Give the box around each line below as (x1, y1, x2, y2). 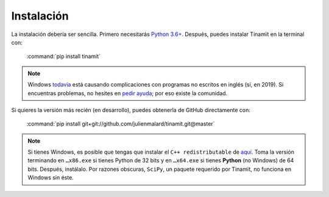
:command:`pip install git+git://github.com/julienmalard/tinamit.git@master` (26, 120, 215, 127)
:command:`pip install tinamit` (26, 52, 101, 60)
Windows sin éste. (27, 174, 74, 181)
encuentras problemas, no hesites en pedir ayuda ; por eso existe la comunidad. (27, 89, 228, 97)
